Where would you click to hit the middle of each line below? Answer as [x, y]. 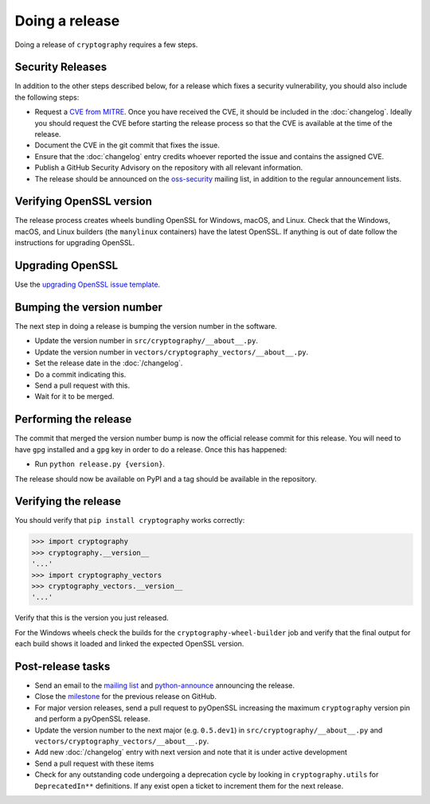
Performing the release [73, 419]
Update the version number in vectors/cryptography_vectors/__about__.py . [172, 352]
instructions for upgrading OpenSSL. [75, 243]
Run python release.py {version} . [100, 464]
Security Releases [61, 67]
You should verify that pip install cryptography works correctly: [130, 521]
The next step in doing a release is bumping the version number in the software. [146, 326]
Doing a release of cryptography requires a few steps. [106, 45]
